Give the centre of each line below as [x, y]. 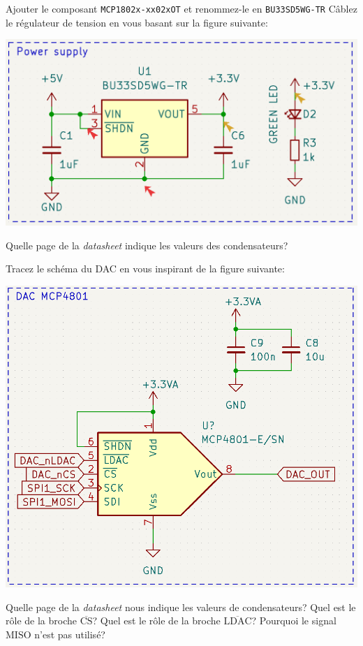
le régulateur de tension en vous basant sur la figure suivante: [137, 22]
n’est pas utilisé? [70, 634]
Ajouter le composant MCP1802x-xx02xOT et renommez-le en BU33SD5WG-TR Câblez [181, 8]
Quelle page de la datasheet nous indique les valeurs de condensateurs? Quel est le [181, 607]
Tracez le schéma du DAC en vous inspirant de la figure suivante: [145, 269]
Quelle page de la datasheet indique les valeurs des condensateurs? [147, 245]
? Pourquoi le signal [294, 621]
